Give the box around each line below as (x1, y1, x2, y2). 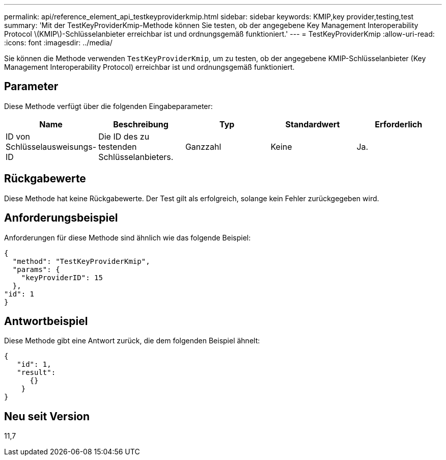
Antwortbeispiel (4, 314, 88, 328)
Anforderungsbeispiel (4, 211, 118, 225)
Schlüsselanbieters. (98, 151, 174, 162)
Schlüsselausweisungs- (6, 141, 97, 152)
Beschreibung (113, 119, 169, 129)
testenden (98, 141, 137, 152)
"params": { (12, 265, 60, 274)
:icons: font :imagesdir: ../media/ (4, 38, 113, 47)
